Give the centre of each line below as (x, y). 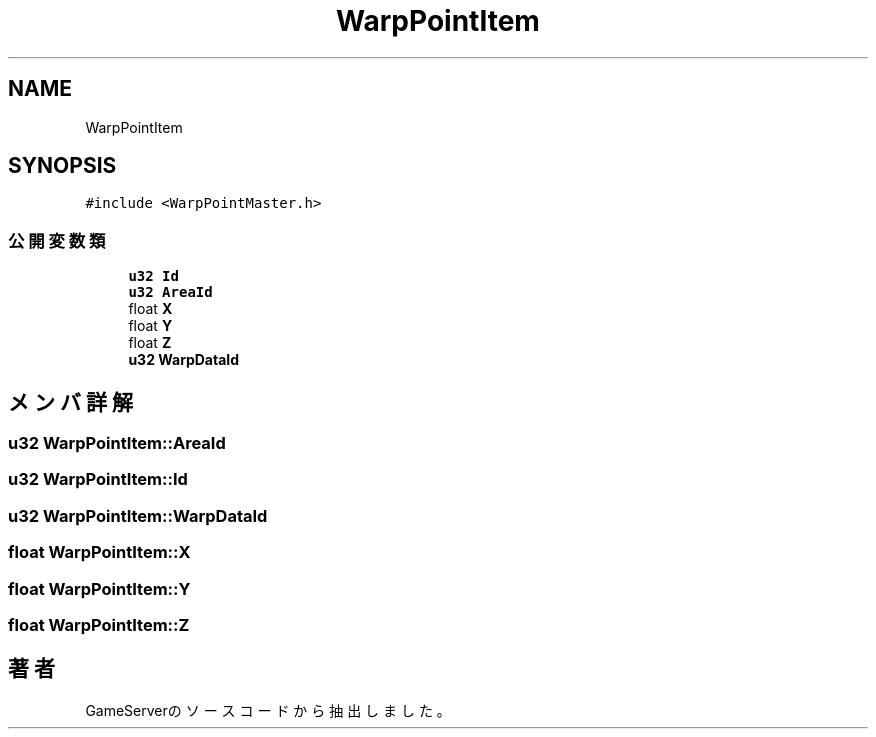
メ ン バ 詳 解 (70, 402)
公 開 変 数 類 (57, 240)
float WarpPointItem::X (99, 552)
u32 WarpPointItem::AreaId (117, 443)
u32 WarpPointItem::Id (98, 479)
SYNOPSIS (62, 166)
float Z (150, 343)
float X (150, 309)
